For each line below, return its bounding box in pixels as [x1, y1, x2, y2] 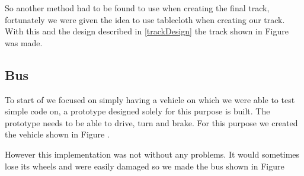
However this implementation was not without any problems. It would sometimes [5, 148, 300, 160]
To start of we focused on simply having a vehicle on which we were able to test [5, 93, 295, 105]
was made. [5, 36, 43, 49]
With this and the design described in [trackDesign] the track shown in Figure [5, 25, 289, 37]
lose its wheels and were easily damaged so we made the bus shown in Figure [5, 159, 284, 172]
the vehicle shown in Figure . [5, 128, 110, 140]
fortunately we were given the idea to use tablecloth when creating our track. [5, 13, 285, 25]
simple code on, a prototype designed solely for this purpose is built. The [5, 105, 270, 117]
